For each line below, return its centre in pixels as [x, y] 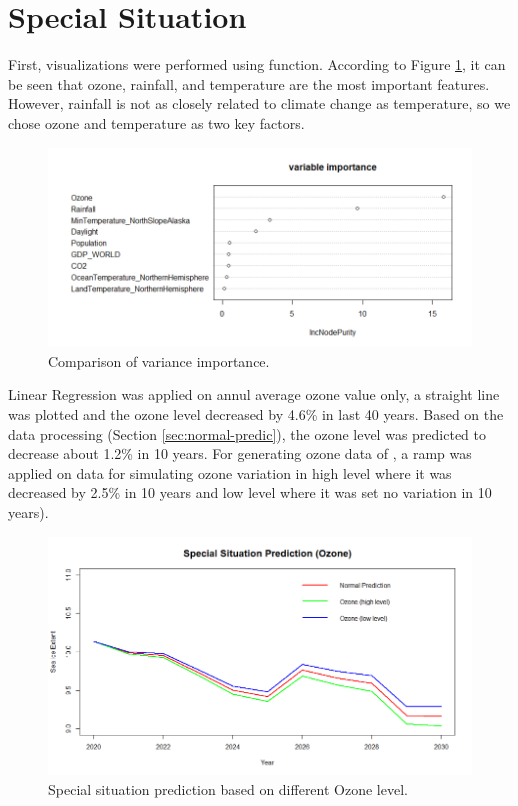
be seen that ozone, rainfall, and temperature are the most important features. [249, 83]
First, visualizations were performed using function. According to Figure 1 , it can [257, 64]
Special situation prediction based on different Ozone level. [228, 788]
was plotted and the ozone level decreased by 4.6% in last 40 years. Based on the [256, 414]
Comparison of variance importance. [159, 360]
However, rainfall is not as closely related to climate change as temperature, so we [259, 103]
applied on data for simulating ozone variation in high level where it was [230, 472]
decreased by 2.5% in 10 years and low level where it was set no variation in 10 [250, 492]
